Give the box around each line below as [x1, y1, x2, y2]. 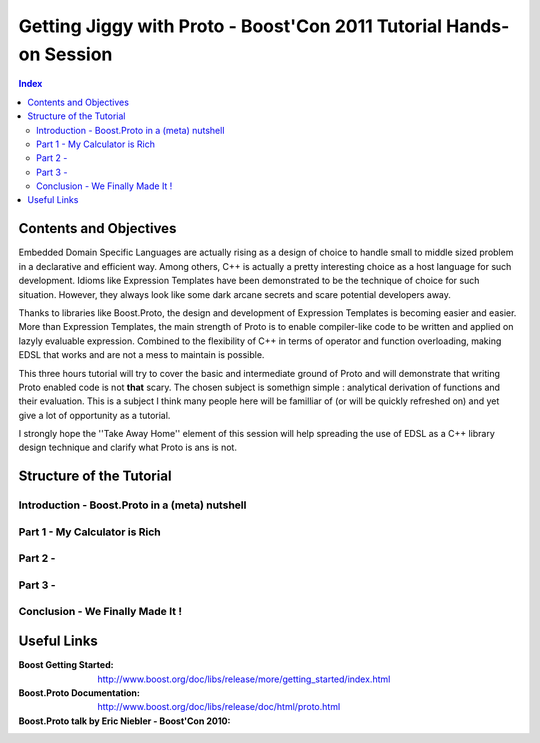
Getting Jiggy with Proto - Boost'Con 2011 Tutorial [18, 15, 443, 37]
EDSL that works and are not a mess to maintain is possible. [18, 349, 265, 361]
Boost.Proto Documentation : [18, 686, 140, 699]
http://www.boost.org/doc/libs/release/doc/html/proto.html [97, 701, 341, 713]
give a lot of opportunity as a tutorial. [18, 409, 171, 421]
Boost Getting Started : [18, 659, 114, 671]
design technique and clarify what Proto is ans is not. [18, 441, 237, 454]
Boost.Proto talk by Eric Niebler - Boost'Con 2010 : [18, 715, 231, 727]
